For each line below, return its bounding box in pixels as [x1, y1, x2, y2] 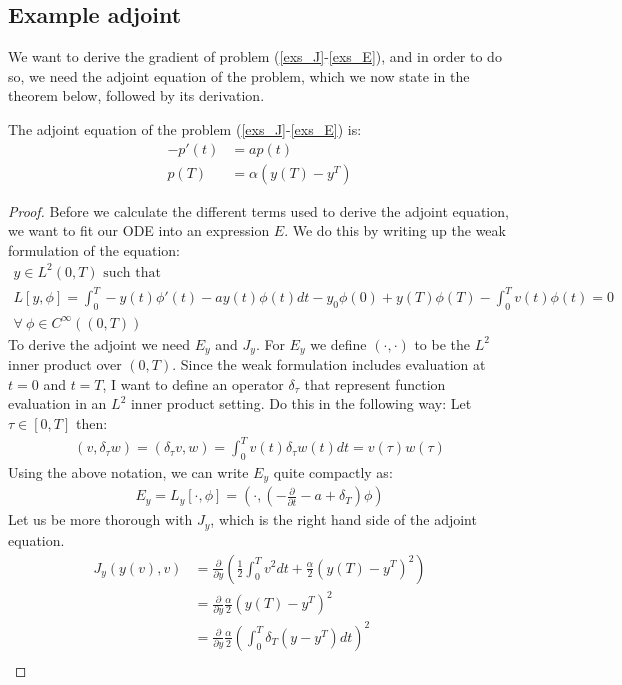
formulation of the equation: [8, 239, 180, 260]
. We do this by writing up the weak [284, 220, 506, 241]
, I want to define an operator [102, 373, 284, 394]
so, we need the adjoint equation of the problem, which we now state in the [8, 65, 470, 86]
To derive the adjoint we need [8, 333, 191, 354]
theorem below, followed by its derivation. [8, 85, 265, 106]
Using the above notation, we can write [8, 461, 249, 482]
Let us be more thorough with [8, 509, 193, 530]
